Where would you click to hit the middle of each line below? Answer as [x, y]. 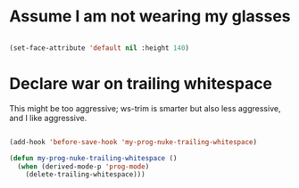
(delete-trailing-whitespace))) [85, 175]
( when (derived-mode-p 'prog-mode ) [83, 167]
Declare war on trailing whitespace [141, 84]
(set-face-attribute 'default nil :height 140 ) [100, 48]
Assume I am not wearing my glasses [150, 16]
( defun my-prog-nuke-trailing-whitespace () [93, 158]
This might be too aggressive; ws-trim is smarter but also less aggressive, [145, 108]
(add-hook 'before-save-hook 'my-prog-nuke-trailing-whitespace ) [133, 142]
